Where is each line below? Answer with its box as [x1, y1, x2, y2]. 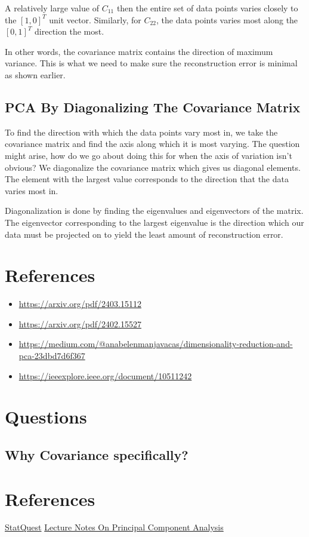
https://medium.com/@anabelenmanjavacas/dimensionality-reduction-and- [18, 337, 293, 350]
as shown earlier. [5, 68, 66, 81]
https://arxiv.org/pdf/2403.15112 [18, 297, 141, 310]
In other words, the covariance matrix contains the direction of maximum [5, 45, 273, 57]
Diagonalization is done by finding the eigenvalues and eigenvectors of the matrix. [5, 204, 304, 217]
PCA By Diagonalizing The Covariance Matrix [5, 97, 301, 116]
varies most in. [5, 184, 58, 197]
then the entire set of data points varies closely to [116, 2, 298, 14]
